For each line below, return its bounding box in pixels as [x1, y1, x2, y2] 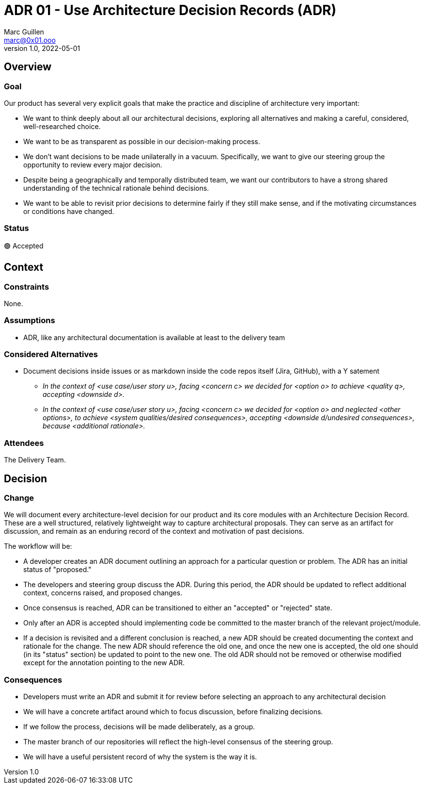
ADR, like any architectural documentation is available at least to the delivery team [23, 333, 285, 342]
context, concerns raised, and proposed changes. [23, 589, 183, 597]
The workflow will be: [4, 542, 72, 551]
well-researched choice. [23, 122, 101, 131]
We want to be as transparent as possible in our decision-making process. [23, 137, 260, 146]
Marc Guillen [4, 27, 44, 36]
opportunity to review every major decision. [23, 160, 162, 169]
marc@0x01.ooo [4, 35, 56, 44]
